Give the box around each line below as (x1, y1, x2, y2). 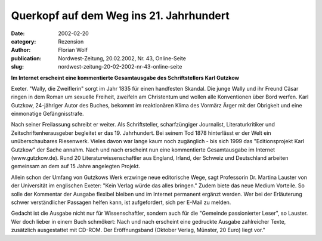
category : (11, 38, 36, 45)
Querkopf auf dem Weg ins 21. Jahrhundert (11, 9, 230, 22)
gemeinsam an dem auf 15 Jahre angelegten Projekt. (11, 163, 140, 170)
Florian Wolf (58, 47, 88, 54)
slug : (11, 63, 24, 70)
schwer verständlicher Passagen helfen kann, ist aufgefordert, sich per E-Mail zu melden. (11, 199, 231, 206)
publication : (11, 54, 42, 62)
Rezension (58, 38, 84, 45)
